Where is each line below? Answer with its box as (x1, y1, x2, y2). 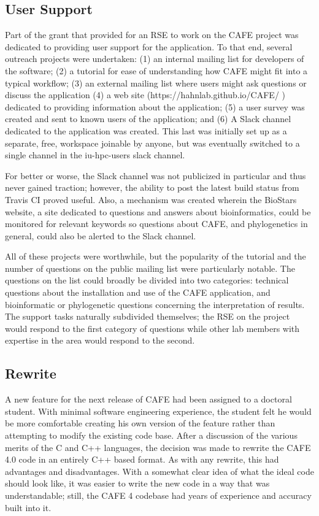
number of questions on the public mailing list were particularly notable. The (5, 261, 295, 274)
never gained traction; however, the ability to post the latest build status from (5, 181, 299, 194)
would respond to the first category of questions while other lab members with (5, 322, 300, 334)
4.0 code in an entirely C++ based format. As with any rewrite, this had (5, 453, 279, 466)
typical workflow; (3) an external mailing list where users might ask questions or (5, 76, 307, 89)
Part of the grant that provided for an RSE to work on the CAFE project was (5, 28, 299, 41)
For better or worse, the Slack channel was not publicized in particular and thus (5, 169, 306, 182)
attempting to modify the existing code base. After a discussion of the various (5, 429, 298, 442)
